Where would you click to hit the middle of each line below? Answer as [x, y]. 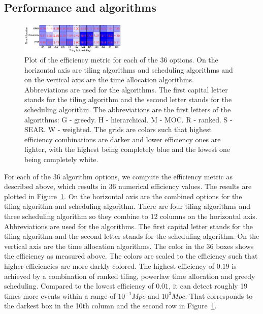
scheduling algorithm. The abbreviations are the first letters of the [128, 109]
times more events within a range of [60, 295]
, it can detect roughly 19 [208, 286]
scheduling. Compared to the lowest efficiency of [79, 286]
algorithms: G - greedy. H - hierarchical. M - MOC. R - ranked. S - [128, 119]
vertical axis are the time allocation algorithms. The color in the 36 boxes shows [129, 246]
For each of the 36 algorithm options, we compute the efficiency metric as [118, 176]
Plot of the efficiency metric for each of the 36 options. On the [121, 60]
